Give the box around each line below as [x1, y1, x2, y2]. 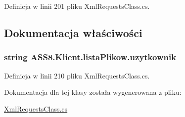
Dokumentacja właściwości [4, 25, 142, 40]
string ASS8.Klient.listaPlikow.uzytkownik [4, 51, 177, 63]
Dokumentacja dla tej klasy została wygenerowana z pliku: [4, 87, 182, 97]
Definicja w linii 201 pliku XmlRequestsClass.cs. [4, 1, 150, 11]
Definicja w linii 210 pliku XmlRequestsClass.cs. [4, 70, 150, 80]
